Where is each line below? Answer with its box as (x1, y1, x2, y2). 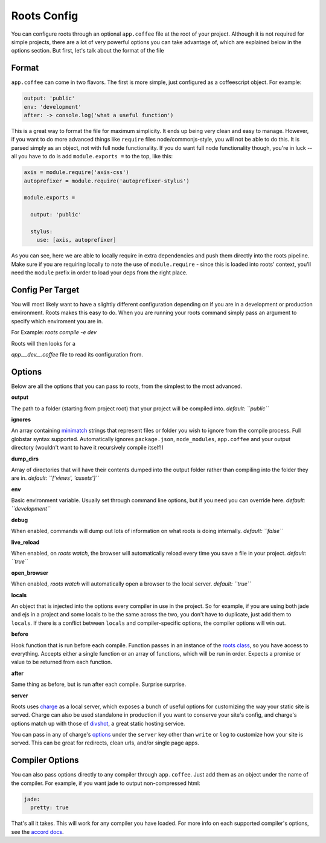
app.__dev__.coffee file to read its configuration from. (11, 350, 143, 358)
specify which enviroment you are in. (11, 317, 103, 325)
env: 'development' (24, 103, 81, 110)
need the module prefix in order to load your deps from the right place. (11, 269, 188, 276)
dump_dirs (11, 455, 39, 462)
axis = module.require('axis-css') (24, 169, 129, 176)
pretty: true (30, 804, 69, 811)
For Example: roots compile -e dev (11, 329, 97, 336)
